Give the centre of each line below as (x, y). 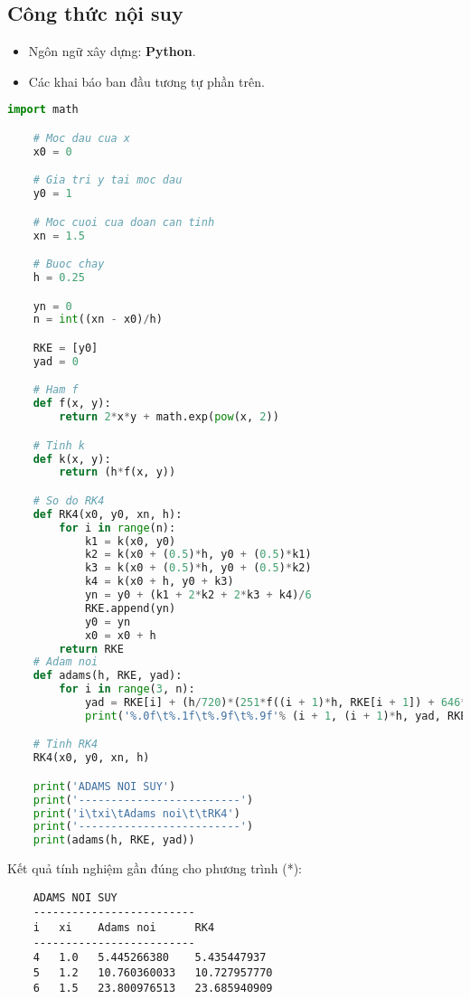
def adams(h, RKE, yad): (108, 676)
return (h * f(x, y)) (117, 472)
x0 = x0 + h (120, 635)
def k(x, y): (72, 459)
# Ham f (56, 390)
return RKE (91, 649)
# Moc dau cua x (82, 138)
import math (43, 110)
